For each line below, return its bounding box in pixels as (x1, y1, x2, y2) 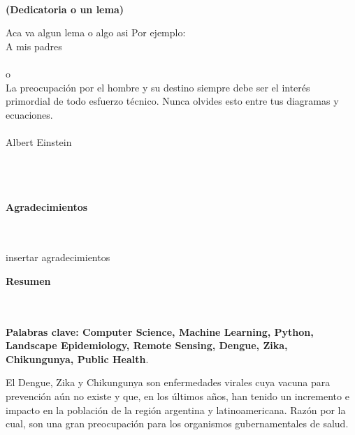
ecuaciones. (6, 107, 53, 121)
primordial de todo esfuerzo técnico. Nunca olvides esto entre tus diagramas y (6, 94, 339, 108)
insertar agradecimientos (6, 250, 110, 265)
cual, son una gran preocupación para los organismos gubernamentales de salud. (6, 416, 349, 431)
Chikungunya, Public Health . (6, 351, 149, 366)
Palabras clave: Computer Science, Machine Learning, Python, (6, 324, 314, 339)
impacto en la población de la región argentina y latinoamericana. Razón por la (6, 402, 346, 417)
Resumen (6, 273, 51, 288)
